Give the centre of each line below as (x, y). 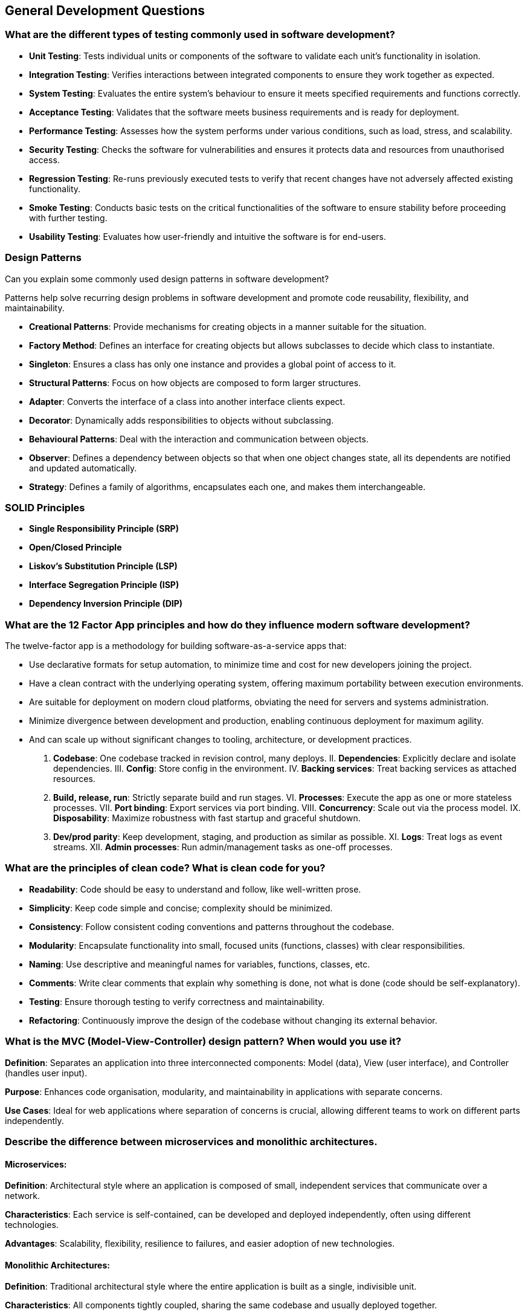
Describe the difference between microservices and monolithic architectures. (191, 1141)
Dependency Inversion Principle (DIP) (106, 604)
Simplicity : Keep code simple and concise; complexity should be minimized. (181, 908)
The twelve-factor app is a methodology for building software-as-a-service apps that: (176, 646)
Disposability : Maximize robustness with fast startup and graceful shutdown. (207, 818)
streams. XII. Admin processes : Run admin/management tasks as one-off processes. (223, 847)
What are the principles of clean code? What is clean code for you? (165, 868)
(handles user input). (46, 1073)
